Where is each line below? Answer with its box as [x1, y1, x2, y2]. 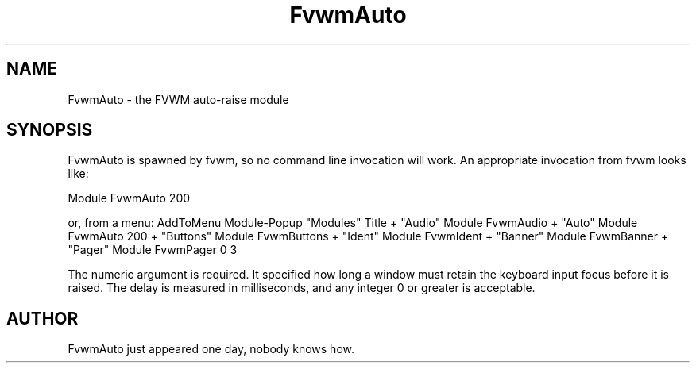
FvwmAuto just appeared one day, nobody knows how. [68, 342, 354, 356]
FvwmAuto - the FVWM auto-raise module [68, 92, 289, 106]
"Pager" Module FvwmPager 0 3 [68, 243, 238, 257]
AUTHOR [6, 308, 79, 329]
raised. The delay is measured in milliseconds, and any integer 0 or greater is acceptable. [68, 281, 536, 295]
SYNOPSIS [6, 120, 93, 140]
